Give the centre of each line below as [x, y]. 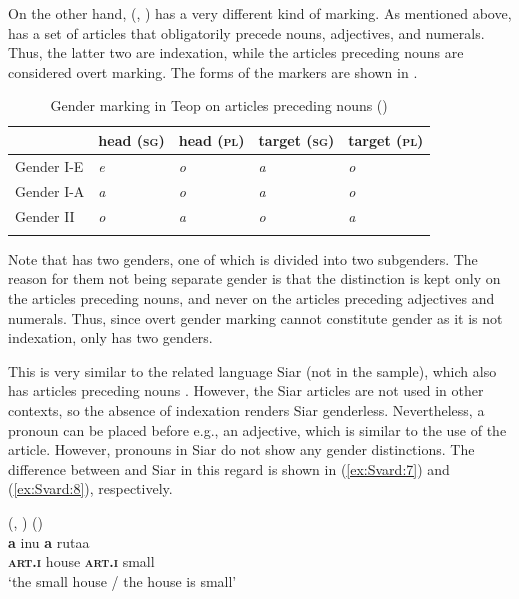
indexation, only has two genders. [110, 337]
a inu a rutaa [49, 541]
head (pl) [211, 139]
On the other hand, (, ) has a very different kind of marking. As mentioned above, [260, 13]
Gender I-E [49, 165]
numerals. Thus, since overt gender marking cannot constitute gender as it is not [255, 317]
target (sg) [296, 139]
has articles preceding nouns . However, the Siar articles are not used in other [246, 390]
